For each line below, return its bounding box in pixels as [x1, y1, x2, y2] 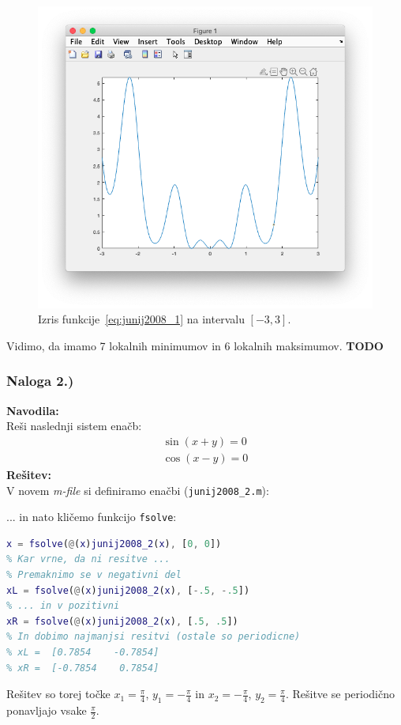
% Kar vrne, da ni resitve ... [6, 553, 171, 565]
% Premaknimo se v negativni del [6, 569, 182, 581]
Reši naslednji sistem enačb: [6, 417, 142, 434]
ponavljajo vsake [6, 702, 87, 719]
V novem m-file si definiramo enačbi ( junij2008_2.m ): [6, 481, 269, 498]
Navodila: [6, 402, 59, 418]
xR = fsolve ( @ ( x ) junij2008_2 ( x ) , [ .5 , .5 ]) [6, 615, 238, 627]
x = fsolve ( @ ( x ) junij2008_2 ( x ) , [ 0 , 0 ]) [6, 538, 222, 549]
